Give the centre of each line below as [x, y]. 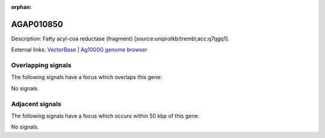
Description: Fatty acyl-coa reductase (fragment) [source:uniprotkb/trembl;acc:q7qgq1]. [120, 39]
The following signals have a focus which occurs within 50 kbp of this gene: [105, 116]
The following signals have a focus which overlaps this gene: [87, 77]
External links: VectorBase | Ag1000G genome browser [79, 50]
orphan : [21, 7]
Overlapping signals [41, 65]
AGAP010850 [37, 24]
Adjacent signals [36, 104]
